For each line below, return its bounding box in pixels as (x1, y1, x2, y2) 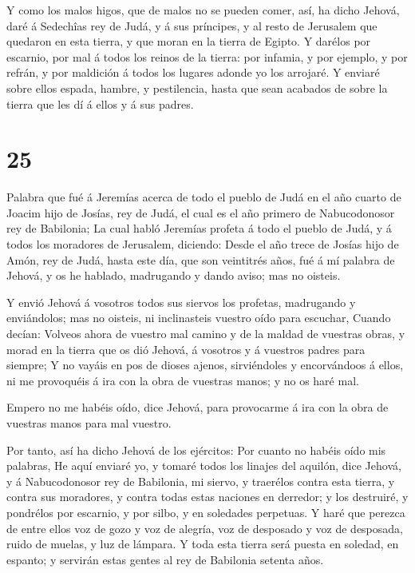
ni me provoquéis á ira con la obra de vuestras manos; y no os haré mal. (6, 372, 359, 388)
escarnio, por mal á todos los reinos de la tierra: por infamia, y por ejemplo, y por (6, 48, 408, 65)
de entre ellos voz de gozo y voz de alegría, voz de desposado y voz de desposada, (6, 519, 403, 536)
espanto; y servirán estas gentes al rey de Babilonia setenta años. (6, 551, 324, 567)
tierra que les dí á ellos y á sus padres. (6, 95, 194, 112)
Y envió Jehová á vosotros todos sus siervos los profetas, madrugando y (6, 293, 356, 310)
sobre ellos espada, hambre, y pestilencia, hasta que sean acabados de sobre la (6, 79, 388, 96)
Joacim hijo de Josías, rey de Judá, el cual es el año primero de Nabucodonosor (6, 204, 395, 221)
